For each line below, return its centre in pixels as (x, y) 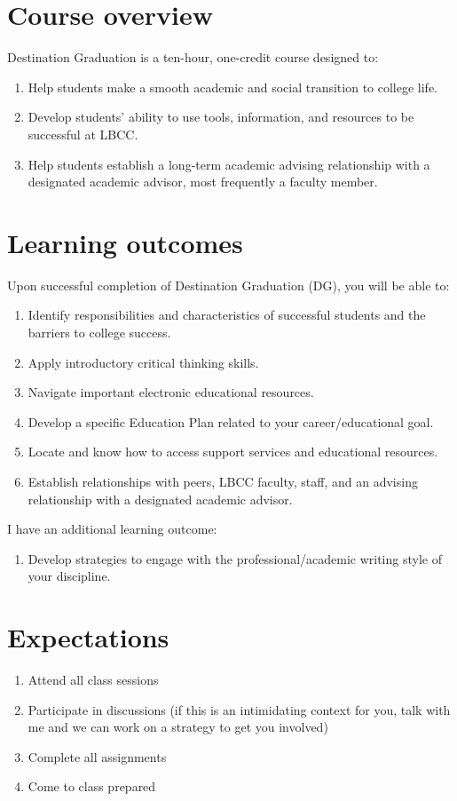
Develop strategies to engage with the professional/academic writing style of (235, 558)
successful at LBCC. (83, 134)
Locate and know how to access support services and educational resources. (233, 452)
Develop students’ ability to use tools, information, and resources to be (221, 117)
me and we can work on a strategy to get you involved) (178, 727)
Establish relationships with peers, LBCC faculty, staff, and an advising (223, 481)
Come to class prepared (92, 786)
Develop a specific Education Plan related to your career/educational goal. (231, 421)
